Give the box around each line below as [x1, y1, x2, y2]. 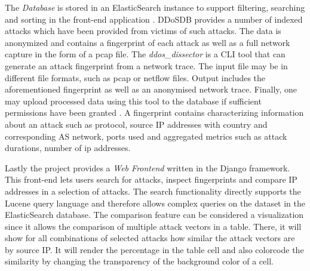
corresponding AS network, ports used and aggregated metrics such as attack [5, 130, 287, 142]
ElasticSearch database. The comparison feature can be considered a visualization [5, 208, 304, 221]
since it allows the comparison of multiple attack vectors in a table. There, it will [5, 220, 302, 232]
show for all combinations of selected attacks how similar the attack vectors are [5, 232, 295, 244]
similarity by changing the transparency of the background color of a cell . [5, 255, 274, 267]
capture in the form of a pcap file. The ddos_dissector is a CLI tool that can [5, 48, 286, 60]
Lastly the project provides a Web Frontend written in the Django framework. [5, 161, 290, 174]
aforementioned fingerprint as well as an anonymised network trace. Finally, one [5, 83, 297, 96]
